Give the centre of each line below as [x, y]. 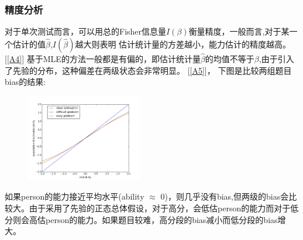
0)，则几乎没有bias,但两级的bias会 [225, 196]
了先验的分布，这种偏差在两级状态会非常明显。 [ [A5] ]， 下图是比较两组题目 [148, 70]
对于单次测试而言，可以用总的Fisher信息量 [86, 31]
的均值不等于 [230, 59]
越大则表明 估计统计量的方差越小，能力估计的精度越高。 [183, 44]
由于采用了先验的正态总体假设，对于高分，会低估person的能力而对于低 [164, 208]
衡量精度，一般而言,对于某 [239, 31]
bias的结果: [25, 82]
